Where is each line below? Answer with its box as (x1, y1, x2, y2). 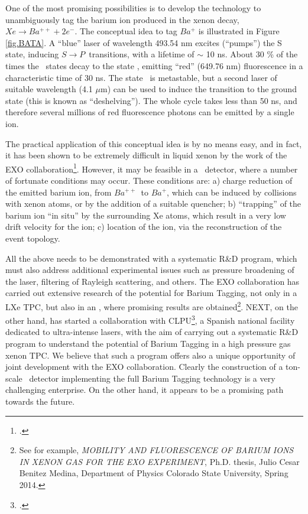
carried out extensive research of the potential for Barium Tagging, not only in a (5, 287, 297, 299)
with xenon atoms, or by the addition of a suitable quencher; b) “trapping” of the (5, 197, 301, 210)
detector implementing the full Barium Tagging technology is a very (29, 372, 275, 384)
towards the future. (5, 395, 75, 407)
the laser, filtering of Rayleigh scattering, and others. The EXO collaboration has (5, 275, 300, 287)
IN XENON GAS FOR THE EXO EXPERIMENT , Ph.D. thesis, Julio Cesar (19, 455, 300, 467)
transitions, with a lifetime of (89, 48, 194, 60)
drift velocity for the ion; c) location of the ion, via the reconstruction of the (5, 220, 282, 233)
